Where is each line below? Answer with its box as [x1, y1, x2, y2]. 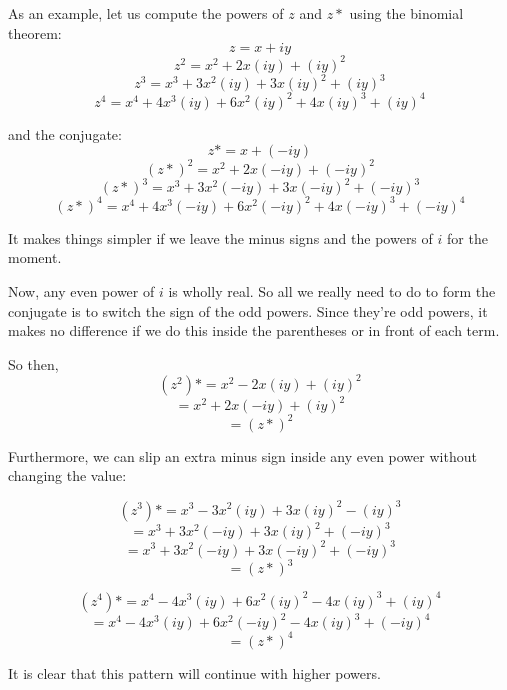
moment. [8, 247, 62, 268]
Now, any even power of [8, 280, 155, 301]
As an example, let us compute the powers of [8, 3, 284, 23]
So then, [8, 353, 59, 374]
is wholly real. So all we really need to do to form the [168, 280, 496, 301]
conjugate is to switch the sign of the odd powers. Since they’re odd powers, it [8, 300, 488, 321]
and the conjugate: [8, 123, 122, 144]
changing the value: [8, 465, 127, 486]
